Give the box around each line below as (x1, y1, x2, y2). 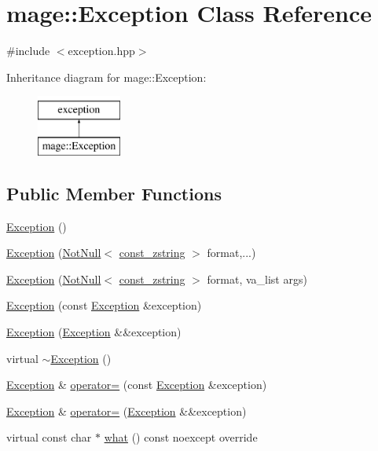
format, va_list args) (207, 270, 307, 287)
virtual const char (6, 429, 92, 445)
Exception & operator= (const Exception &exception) (6, 376, 267, 393)
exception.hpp (68, 42, 135, 59)
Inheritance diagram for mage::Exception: (6, 68, 207, 85)
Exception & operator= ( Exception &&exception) (6, 402, 247, 419)
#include (6, 42, 50, 59)
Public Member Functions (6, 181, 222, 205)
